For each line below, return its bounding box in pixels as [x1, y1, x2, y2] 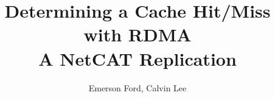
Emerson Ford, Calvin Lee [88, 81, 187, 94]
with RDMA [83, 22, 192, 47]
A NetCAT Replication [38, 46, 237, 71]
